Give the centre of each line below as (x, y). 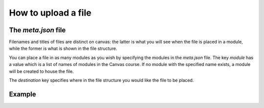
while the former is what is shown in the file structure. (63, 48)
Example (22, 94)
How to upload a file (50, 13)
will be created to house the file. (41, 71)
